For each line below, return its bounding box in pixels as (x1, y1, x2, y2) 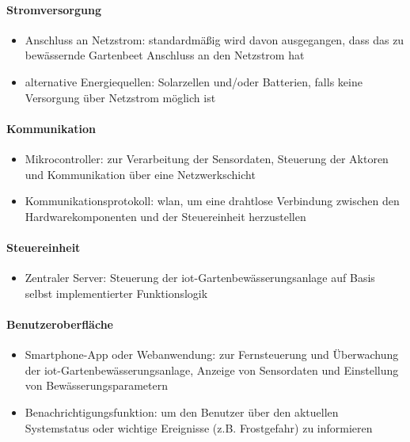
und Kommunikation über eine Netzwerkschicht (25, 166, 256, 182)
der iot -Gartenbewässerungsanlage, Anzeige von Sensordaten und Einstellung (25, 361, 399, 378)
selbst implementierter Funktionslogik (25, 284, 208, 301)
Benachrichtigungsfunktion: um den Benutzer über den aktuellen (25, 403, 339, 420)
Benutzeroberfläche (6, 315, 113, 332)
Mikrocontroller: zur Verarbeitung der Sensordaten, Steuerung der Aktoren (25, 150, 389, 166)
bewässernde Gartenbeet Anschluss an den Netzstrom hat (25, 47, 305, 63)
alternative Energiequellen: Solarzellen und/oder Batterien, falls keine (25, 73, 363, 90)
